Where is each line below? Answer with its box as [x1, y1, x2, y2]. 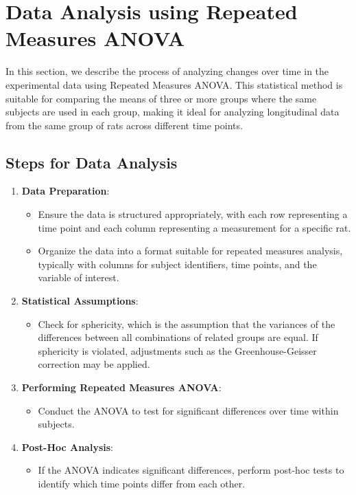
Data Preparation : [21, 184, 110, 198]
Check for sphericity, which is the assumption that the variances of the [38, 316, 335, 331]
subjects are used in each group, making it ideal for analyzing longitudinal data [5, 104, 340, 119]
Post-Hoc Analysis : [21, 439, 113, 454]
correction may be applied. [38, 357, 150, 371]
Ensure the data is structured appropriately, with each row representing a [38, 207, 348, 221]
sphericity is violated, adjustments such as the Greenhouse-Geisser [38, 343, 317, 357]
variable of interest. [38, 270, 119, 285]
